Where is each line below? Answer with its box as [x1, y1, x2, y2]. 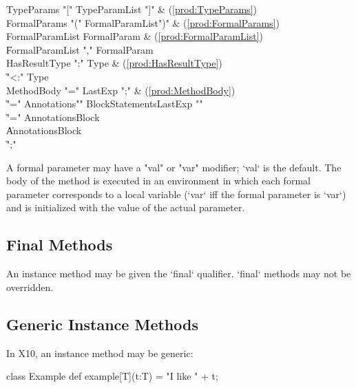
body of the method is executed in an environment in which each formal [6, 173, 311, 188]
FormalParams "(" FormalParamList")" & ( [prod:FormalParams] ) [6, 15, 280, 30]
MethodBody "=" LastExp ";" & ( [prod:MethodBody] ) [6, 83, 235, 97]
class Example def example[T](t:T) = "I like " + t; [6, 369, 218, 383]
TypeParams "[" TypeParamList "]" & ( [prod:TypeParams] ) [6, 2, 257, 16]
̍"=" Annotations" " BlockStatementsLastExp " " [6, 96, 203, 111]
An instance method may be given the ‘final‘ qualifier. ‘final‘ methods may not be [6, 266, 351, 281]
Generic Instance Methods [6, 313, 198, 334]
